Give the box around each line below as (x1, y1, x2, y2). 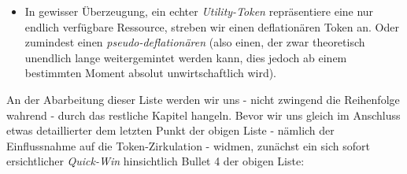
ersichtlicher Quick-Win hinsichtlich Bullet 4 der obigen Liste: (6, 153, 305, 169)
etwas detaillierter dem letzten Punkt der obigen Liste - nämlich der (6, 122, 335, 139)
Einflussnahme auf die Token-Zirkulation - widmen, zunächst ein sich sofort (6, 137, 370, 154)
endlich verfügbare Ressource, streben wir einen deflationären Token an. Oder (24, 18, 399, 35)
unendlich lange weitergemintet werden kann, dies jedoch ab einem (24, 49, 347, 65)
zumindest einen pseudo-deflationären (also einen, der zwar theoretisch (24, 34, 365, 50)
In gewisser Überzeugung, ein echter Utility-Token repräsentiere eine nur (24, 3, 374, 19)
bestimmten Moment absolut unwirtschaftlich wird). (24, 65, 277, 81)
